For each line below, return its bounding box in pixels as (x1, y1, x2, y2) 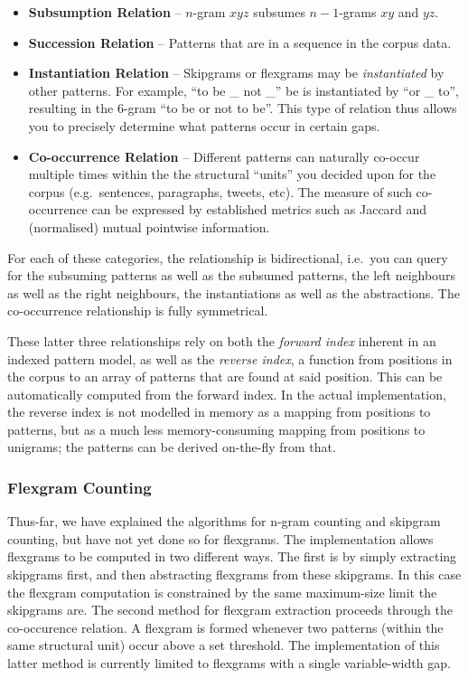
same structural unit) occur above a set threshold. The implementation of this (7, 636, 440, 654)
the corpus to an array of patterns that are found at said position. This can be (7, 367, 443, 386)
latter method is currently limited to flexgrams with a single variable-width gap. (7, 654, 451, 673)
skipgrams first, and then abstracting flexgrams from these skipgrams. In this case (7, 565, 462, 584)
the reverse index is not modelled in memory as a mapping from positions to (7, 402, 431, 421)
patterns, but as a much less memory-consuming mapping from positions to (7, 419, 426, 438)
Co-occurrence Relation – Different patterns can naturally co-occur (28, 146, 420, 165)
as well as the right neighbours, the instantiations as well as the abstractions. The (7, 283, 460, 302)
